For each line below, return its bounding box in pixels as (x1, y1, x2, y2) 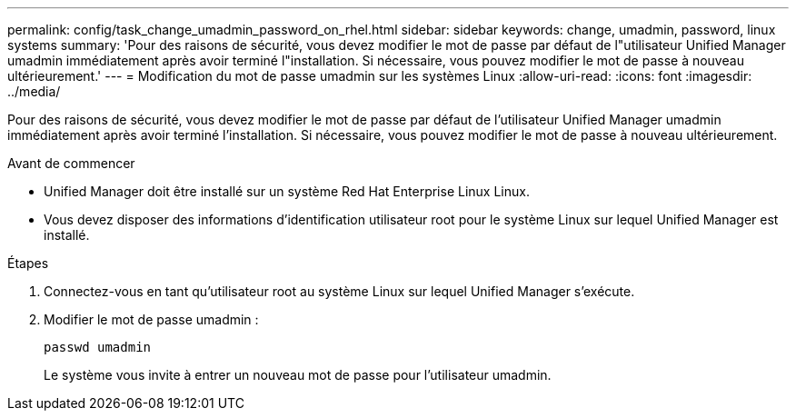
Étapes (7, 255, 49, 271)
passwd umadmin (44, 340, 152, 354)
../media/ (7, 84, 61, 99)
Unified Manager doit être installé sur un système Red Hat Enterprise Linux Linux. (44, 184, 530, 199)
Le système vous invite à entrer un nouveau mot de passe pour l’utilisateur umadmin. (44, 367, 552, 383)
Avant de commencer (7, 155, 135, 171)
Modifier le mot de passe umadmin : (44, 312, 259, 327)
